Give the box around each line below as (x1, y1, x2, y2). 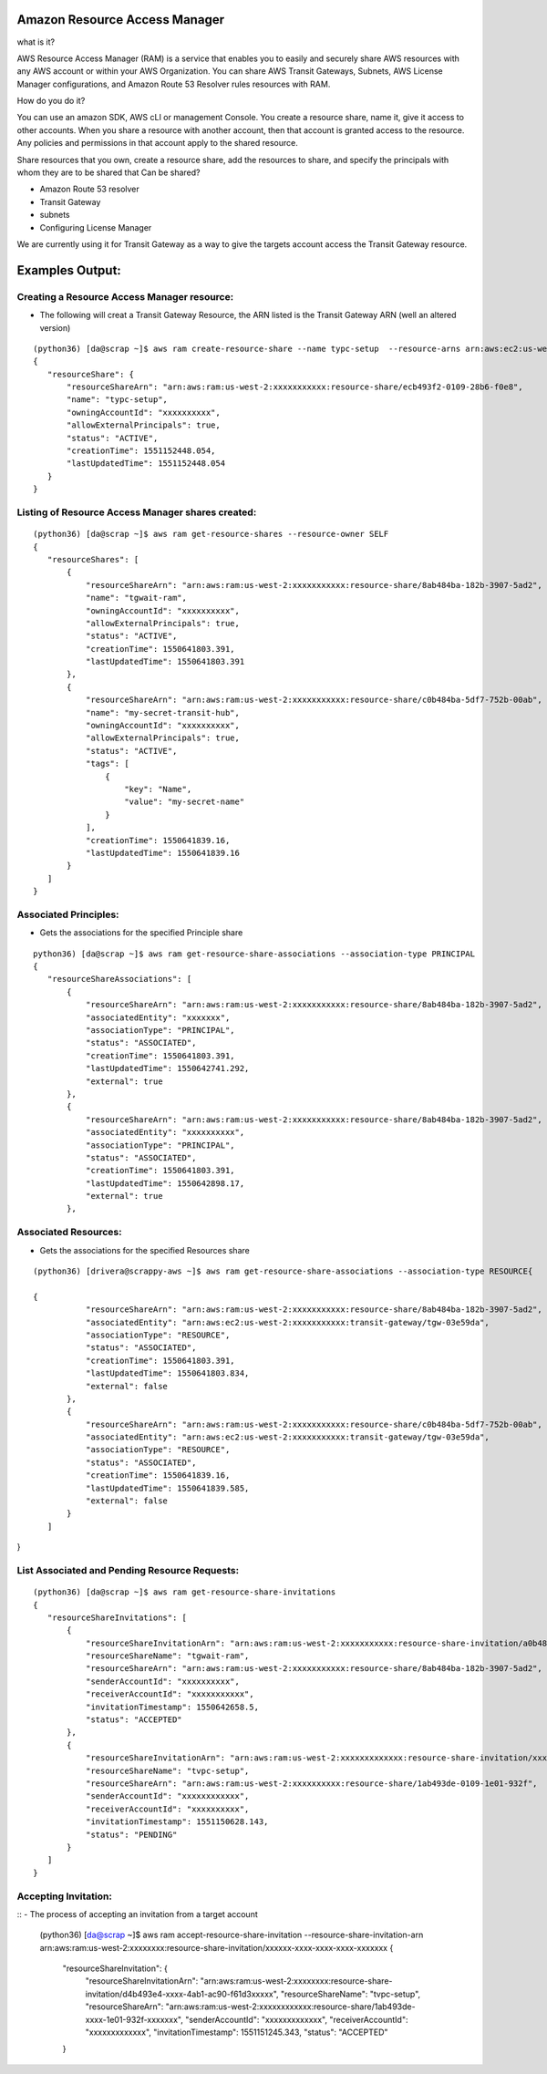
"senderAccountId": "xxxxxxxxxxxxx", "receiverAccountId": (185, 2014, 408, 2025)
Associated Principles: (16, 908, 119, 921)
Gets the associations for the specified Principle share (39, 927, 243, 938)
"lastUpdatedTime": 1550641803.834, (85, 1368, 250, 1378)
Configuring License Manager (39, 222, 152, 232)
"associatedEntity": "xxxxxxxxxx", (85, 1127, 245, 1138)
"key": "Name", (124, 784, 192, 794)
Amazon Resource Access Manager (16, 12, 225, 27)
